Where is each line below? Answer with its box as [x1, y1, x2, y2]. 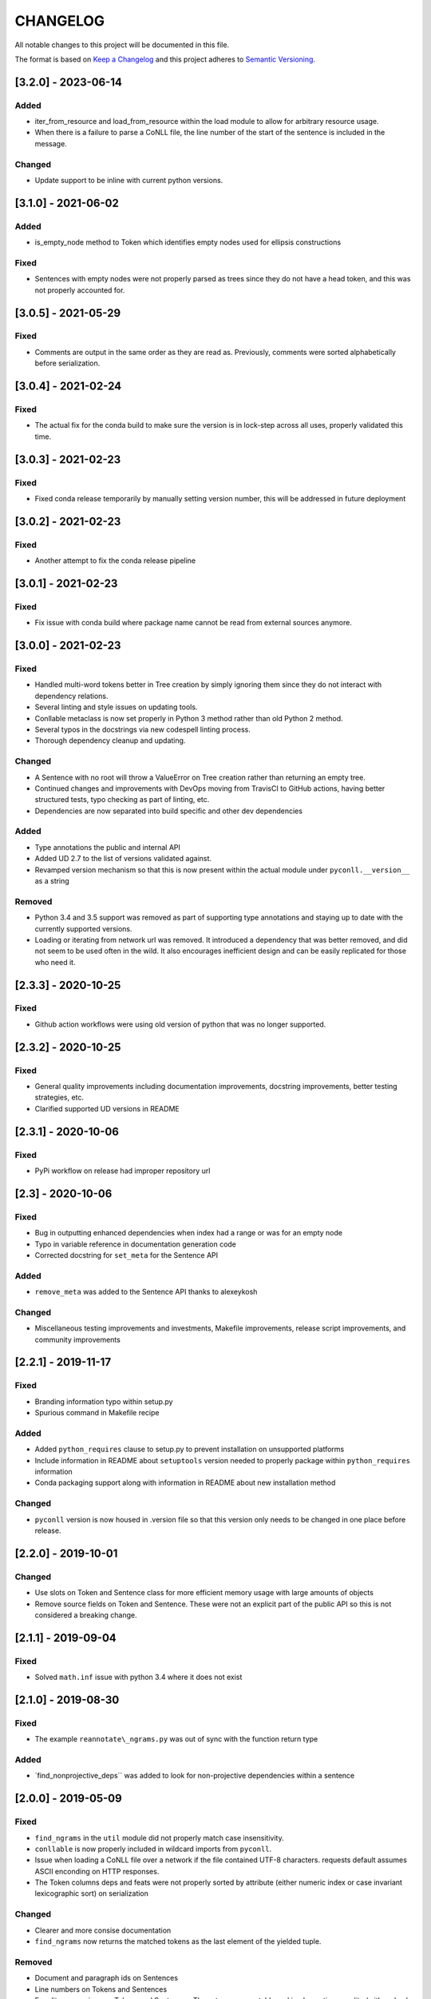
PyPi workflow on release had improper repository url [34, 1166, 211, 1175]
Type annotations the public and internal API [34, 842, 181, 852]
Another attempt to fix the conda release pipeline [34, 556, 196, 565]
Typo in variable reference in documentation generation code [34, 1239, 237, 1249]
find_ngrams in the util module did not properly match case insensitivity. [34, 1833, 284, 1842]
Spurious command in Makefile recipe [34, 1408, 160, 1418]
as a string [34, 876, 69, 885]
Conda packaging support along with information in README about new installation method [34, 1478, 336, 1487]
